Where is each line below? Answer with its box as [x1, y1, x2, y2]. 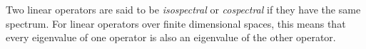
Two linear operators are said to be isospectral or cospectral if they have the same [6, 2, 361, 16]
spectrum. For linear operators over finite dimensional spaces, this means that [6, 16, 346, 31]
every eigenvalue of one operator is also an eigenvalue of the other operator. [6, 30, 336, 45]
